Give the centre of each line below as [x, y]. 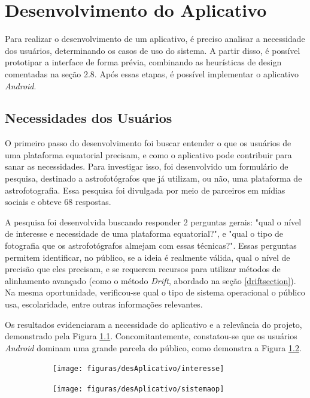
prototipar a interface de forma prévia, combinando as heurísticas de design [143, 62]
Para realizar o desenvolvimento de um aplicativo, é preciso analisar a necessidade [155, 39]
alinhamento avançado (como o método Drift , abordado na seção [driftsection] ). [151, 280]
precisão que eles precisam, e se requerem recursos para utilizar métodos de [143, 269]
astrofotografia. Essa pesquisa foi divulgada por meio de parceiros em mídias [145, 190]
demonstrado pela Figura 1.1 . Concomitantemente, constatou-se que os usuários [151, 336]
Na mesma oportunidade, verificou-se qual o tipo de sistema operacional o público [155, 292]
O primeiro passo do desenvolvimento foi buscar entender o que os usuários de [148, 143]
